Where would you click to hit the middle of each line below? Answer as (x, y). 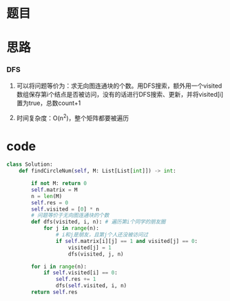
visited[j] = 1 (90, 247)
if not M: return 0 (59, 184)
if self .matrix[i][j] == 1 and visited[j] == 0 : (126, 241)
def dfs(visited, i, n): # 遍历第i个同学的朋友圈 (98, 222)
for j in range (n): (71, 229)
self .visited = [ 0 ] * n (65, 209)
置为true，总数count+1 (49, 103)
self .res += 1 (76, 280)
